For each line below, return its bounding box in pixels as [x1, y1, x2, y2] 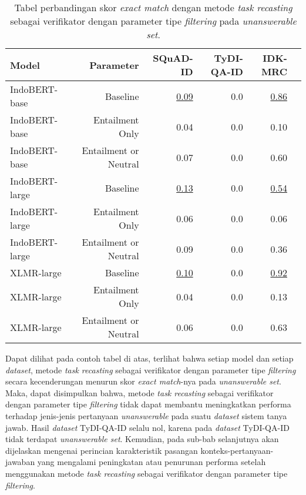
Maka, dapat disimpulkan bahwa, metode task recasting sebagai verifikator [5, 386, 274, 399]
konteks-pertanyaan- [200, 444, 274, 456]
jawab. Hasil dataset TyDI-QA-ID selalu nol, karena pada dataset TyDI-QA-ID [5, 421, 290, 433]
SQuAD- [153, 51, 193, 65]
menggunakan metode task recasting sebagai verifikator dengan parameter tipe [5, 467, 288, 479]
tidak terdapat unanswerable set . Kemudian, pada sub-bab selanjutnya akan [5, 433, 279, 445]
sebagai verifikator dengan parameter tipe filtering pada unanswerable [10, 14, 297, 28]
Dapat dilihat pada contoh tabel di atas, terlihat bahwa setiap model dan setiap [5, 352, 294, 364]
